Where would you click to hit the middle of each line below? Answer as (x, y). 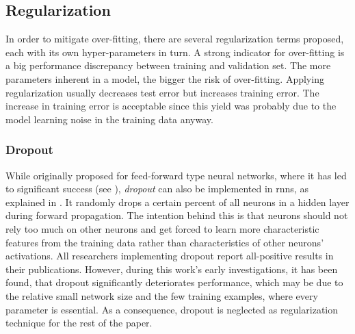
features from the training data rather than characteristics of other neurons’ (165, 242)
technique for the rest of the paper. (79, 323)
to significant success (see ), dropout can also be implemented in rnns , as (157, 189)
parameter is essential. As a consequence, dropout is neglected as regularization (172, 309)
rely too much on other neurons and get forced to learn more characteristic (162, 228)
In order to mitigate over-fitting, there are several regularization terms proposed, (175, 39)
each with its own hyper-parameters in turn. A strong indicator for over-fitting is (175, 52)
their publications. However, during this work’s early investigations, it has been (172, 269)
